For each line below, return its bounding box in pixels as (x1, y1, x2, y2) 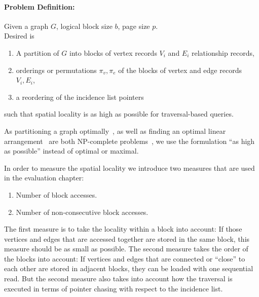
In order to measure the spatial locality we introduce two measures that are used (4, 162, 255, 173)
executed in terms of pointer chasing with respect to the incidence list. (4, 283, 223, 293)
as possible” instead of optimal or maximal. (4, 145, 139, 156)
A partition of (16, 47, 59, 58)
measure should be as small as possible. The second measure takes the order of (4, 243, 248, 254)
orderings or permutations (16, 64, 97, 75)
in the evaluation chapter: (4, 172, 84, 183)
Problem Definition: (4, 1, 75, 12)
